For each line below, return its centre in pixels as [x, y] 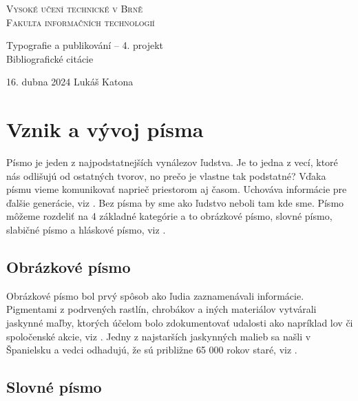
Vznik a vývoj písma [105, 129]
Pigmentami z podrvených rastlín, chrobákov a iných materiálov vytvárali [161, 309]
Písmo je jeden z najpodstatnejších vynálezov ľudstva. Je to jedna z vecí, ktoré [172, 162]
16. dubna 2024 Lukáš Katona [70, 82]
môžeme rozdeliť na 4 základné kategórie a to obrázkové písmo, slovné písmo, [169, 216]
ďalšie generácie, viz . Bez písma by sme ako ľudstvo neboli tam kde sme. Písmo [175, 202]
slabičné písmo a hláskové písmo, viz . [86, 230]
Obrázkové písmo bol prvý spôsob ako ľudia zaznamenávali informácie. [155, 295]
